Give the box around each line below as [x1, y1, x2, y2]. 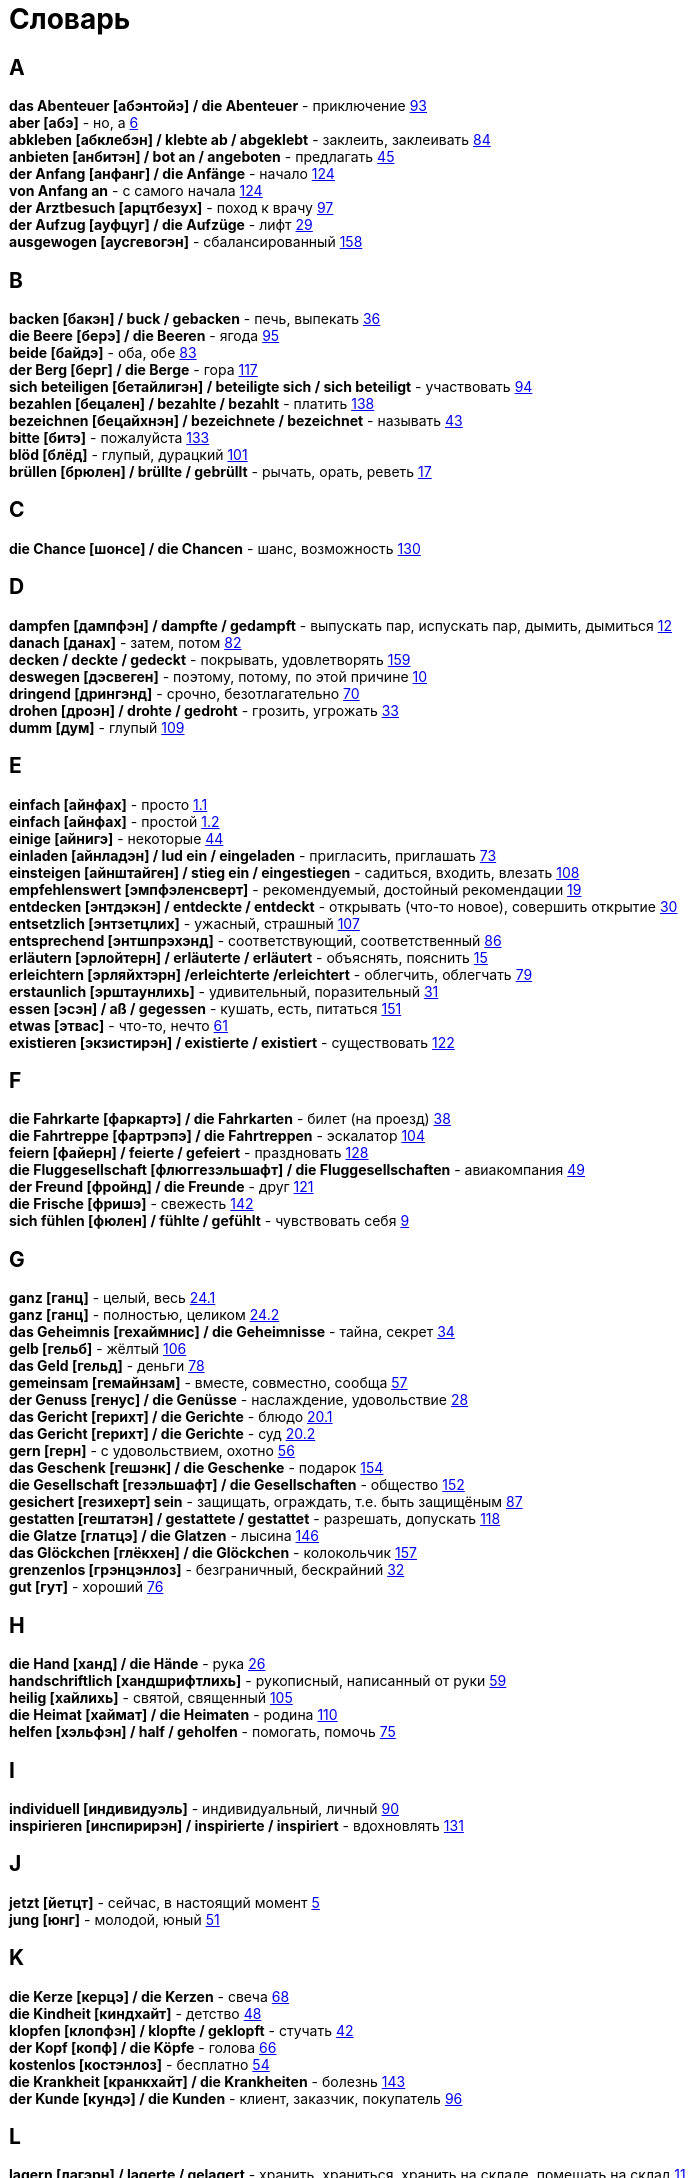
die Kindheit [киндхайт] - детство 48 [9, 2004, 262, 2022]
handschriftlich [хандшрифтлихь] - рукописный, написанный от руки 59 [9, 1672, 507, 1690]
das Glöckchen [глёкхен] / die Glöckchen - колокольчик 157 [9, 1544, 417, 1562]
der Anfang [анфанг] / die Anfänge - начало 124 [9, 165, 335, 183]
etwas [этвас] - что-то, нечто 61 [9, 1016, 228, 1034]
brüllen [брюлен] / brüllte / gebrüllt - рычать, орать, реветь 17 [9, 463, 432, 481]
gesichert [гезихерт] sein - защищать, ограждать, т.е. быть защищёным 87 [9, 1493, 523, 1511]
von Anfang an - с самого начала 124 [9, 182, 263, 200]
